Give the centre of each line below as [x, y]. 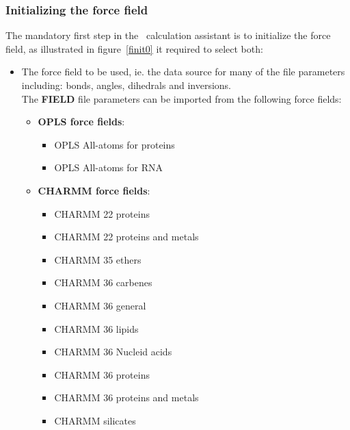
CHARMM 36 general [100, 305]
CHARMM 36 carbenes [103, 282]
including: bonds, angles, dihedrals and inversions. [126, 85]
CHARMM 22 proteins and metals [126, 237]
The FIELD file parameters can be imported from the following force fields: [181, 98]
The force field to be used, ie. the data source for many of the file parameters [183, 72]
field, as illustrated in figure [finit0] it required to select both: [134, 48]
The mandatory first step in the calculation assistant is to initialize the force [168, 35]
